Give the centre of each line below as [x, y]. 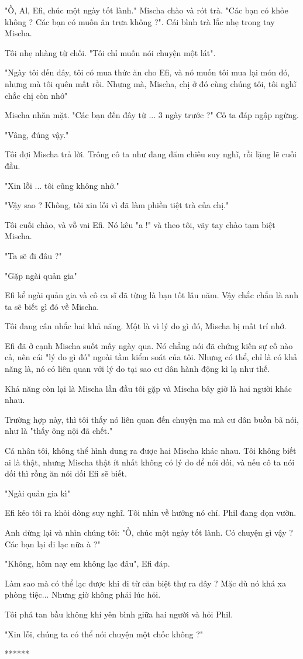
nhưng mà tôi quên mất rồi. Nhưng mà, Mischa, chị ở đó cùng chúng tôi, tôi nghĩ [151, 83]
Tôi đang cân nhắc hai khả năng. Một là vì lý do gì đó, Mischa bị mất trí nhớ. [146, 326]
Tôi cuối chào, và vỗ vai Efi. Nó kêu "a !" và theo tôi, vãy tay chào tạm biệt [140, 224]
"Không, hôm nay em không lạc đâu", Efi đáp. [87, 563]
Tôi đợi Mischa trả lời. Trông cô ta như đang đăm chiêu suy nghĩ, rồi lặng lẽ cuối [151, 154]
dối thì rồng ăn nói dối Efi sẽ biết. [66, 473]
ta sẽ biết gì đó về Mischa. [52, 306]
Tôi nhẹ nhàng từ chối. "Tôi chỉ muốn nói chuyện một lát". [110, 52]
